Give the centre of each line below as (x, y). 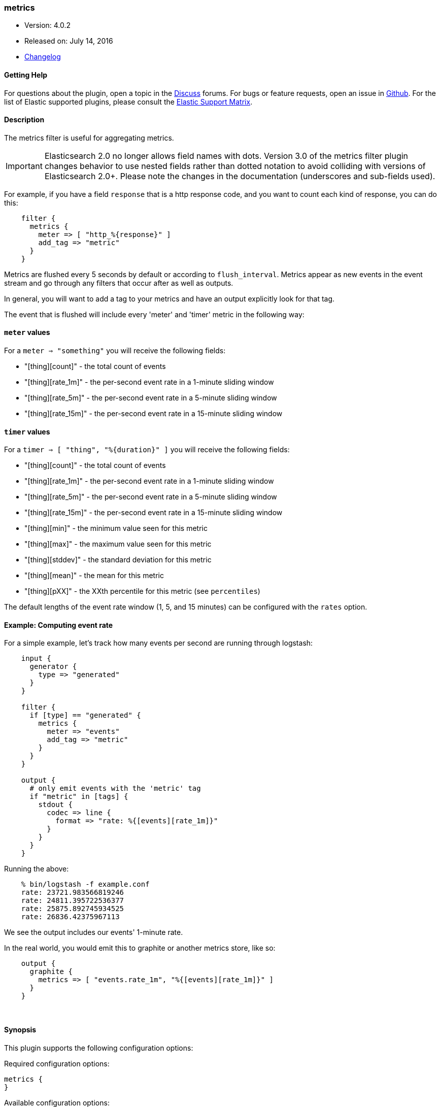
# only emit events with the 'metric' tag (115, 789)
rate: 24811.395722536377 (73, 901)
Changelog (43, 57)
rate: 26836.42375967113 (70, 917)
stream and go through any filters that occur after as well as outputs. (119, 283)
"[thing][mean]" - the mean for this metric (94, 576)
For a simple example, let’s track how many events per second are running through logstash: (159, 643)
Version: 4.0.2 (48, 25)
